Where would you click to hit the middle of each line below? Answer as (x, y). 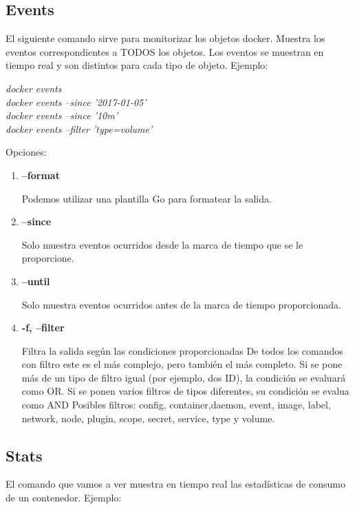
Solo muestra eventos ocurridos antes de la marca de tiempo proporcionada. (181, 304)
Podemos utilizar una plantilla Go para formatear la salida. (147, 198)
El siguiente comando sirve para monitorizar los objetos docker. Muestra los (165, 38)
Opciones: (26, 152)
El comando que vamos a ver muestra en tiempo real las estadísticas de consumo (175, 484)
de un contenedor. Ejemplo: (64, 498)
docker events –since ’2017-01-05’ (76, 102)
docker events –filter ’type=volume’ (79, 128)
